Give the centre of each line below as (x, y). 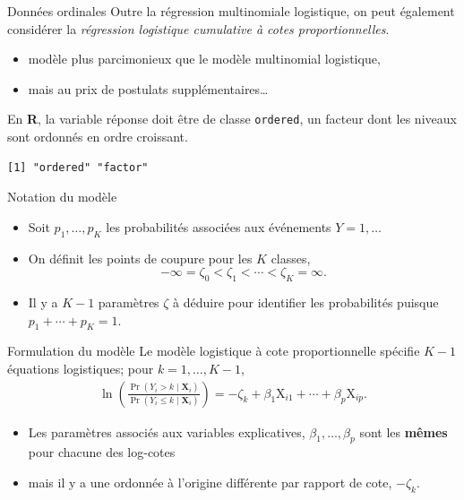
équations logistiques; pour (81, 368)
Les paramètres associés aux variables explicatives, (167, 431)
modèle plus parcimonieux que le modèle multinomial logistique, (204, 59)
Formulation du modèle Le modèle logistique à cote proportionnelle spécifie (214, 351)
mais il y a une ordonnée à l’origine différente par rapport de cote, (210, 482)
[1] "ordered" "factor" (78, 167)
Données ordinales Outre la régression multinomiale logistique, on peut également (231, 11)
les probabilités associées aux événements (219, 226)
